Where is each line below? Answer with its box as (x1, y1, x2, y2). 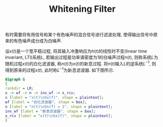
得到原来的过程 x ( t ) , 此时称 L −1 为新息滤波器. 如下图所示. (5, 66, 115, 73)
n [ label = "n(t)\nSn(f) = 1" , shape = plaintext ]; (5, 104, 113, 109)
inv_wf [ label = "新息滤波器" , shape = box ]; (5, 109, 96, 114)
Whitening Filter (48, 3, 116, 15)
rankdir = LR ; (5, 86, 34, 91)
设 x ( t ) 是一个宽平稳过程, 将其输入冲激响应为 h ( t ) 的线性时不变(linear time (5, 48, 147, 54)
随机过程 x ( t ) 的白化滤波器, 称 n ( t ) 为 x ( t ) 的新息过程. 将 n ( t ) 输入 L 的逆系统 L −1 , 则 (5, 60, 157, 67)
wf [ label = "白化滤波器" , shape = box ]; (5, 100, 87, 104)
